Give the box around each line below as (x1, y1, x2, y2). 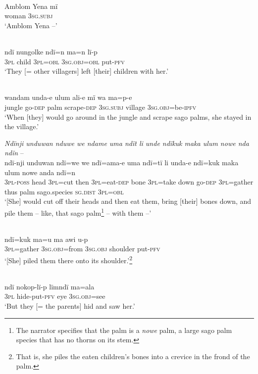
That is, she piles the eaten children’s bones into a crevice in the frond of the (16, 351, 250, 361)
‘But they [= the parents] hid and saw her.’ (4, 300, 135, 311)
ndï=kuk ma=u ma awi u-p (4, 234, 88, 244)
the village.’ (4, 121, 39, 132)
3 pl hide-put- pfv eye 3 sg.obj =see (4, 291, 105, 301)
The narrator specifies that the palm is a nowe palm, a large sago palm (16, 325, 232, 335)
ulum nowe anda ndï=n (4, 167, 76, 177)
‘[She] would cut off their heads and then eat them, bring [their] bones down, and (4, 196, 252, 206)
